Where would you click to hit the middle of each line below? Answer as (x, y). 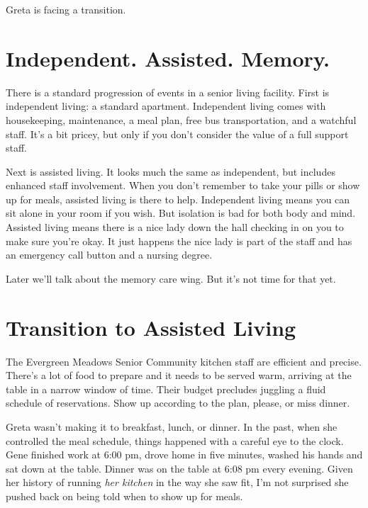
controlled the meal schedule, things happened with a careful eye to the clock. (175, 440)
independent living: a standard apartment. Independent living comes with (166, 106)
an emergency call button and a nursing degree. (109, 255)
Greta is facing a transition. (66, 9)
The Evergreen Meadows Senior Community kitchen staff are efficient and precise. (184, 361)
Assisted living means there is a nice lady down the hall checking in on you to (175, 227)
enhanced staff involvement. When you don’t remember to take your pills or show (183, 185)
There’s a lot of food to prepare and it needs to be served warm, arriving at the (179, 375)
